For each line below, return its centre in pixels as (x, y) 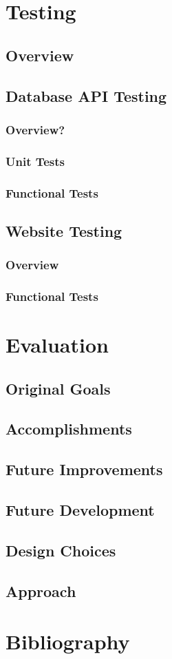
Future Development (80, 510)
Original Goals (58, 388)
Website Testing (64, 230)
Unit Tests (35, 161)
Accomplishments (69, 429)
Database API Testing (86, 95)
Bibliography (68, 641)
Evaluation (57, 345)
